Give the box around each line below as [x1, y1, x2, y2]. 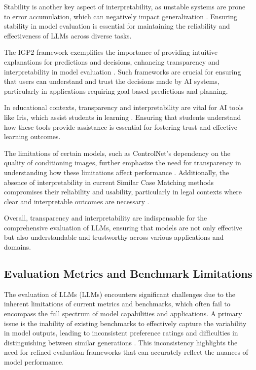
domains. [4, 242, 31, 252]
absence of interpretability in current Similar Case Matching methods [4, 177, 214, 187]
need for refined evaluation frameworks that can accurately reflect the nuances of [4, 347, 249, 357]
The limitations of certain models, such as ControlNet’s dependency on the [4, 148, 230, 158]
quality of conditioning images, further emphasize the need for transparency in [4, 157, 241, 168]
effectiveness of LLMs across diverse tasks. [4, 30, 132, 40]
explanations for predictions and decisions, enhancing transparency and [4, 56, 219, 67]
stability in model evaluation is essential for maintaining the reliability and [4, 21, 230, 31]
